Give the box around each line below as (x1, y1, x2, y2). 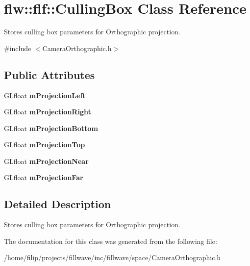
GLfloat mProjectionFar (4, 172, 83, 183)
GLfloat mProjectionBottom (4, 123, 98, 133)
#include (4, 43, 31, 53)
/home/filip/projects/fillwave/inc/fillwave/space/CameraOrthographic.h (4, 252, 221, 263)
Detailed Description (4, 196, 111, 212)
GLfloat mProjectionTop (4, 139, 85, 150)
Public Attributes (4, 67, 95, 82)
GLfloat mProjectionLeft (4, 90, 86, 100)
